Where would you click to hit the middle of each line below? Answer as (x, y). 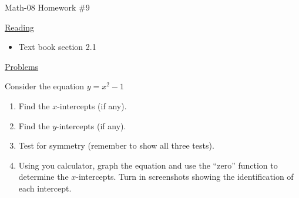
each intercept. (45, 188)
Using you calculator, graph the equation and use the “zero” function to (148, 165)
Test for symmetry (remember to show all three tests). (116, 145)
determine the (43, 177)
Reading (19, 27)
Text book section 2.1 (57, 47)
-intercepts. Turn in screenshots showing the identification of (185, 177)
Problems (22, 66)
